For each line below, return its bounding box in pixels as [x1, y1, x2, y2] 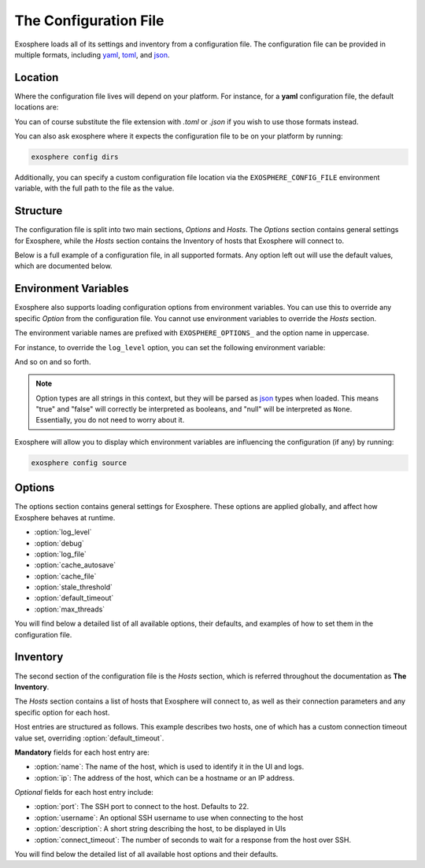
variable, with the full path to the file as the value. [14, 183, 175, 193]
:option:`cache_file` [34, 571, 97, 581]
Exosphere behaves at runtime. [14, 512, 116, 523]
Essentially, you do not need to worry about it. [35, 416, 185, 425]
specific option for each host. [14, 707, 110, 717]
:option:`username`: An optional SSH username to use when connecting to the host [34, 813, 304, 822]
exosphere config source [31, 458, 128, 467]
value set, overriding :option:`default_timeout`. [14, 733, 164, 743]
